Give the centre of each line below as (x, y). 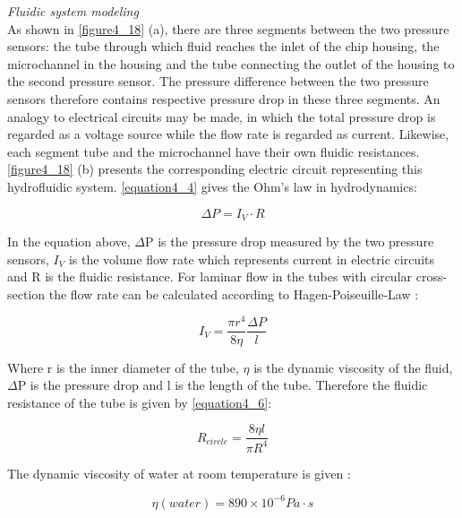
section (26, 294)
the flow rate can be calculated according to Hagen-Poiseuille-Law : (234, 294)
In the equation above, (69, 241)
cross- (432, 276)
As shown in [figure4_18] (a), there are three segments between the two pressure (228, 28)
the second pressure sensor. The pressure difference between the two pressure (218, 81)
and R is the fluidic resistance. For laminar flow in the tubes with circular (210, 276)
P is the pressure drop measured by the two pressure (290, 241)
